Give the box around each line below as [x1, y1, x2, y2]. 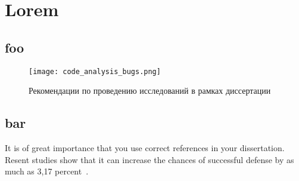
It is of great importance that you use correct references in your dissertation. [5, 142, 285, 154]
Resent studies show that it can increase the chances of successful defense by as [5, 153, 294, 165]
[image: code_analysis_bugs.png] [29, 67, 161, 76]
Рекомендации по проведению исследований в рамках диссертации [29, 84, 271, 97]
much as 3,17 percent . [5, 165, 89, 177]
